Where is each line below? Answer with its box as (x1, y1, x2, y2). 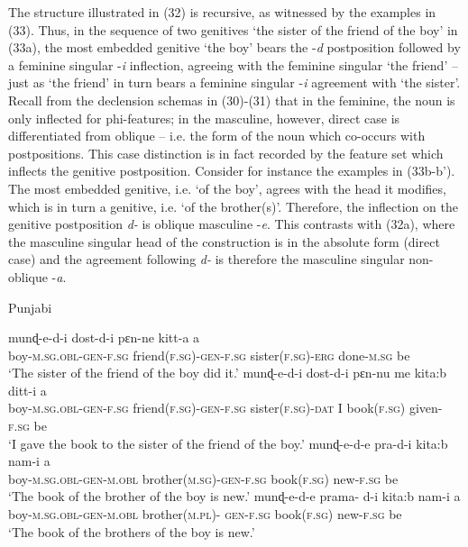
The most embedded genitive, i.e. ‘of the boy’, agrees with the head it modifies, (8, 178, 446, 197)
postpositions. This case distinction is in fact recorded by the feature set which (8, 143, 444, 162)
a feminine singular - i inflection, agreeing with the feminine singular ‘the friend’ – (8, 55, 458, 74)
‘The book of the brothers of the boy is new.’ (8, 522, 255, 541)
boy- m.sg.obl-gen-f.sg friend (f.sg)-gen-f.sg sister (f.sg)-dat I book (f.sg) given (8, 398, 438, 417)
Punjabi (8, 297, 52, 316)
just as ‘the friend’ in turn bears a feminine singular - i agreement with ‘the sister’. (8, 73, 461, 92)
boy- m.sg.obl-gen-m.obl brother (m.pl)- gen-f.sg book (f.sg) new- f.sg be (8, 505, 402, 524)
